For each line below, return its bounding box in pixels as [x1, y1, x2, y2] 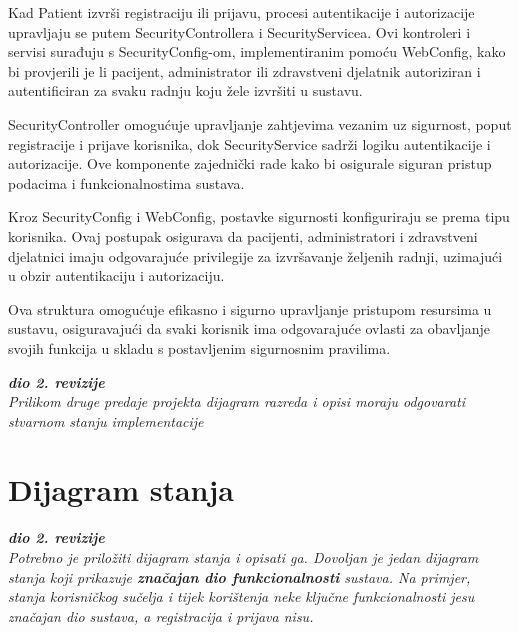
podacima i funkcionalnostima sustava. [8, 172, 245, 193]
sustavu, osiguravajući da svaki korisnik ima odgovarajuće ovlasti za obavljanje [8, 318, 491, 339]
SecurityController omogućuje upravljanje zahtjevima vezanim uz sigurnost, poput [8, 113, 512, 134]
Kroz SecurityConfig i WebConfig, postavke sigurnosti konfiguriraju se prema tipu [8, 206, 510, 227]
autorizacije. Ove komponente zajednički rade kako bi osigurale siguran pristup [8, 153, 492, 174]
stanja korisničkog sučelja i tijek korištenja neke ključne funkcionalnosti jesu [8, 586, 475, 607]
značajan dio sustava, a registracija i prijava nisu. [8, 605, 314, 626]
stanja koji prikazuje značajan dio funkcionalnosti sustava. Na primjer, [8, 566, 471, 587]
